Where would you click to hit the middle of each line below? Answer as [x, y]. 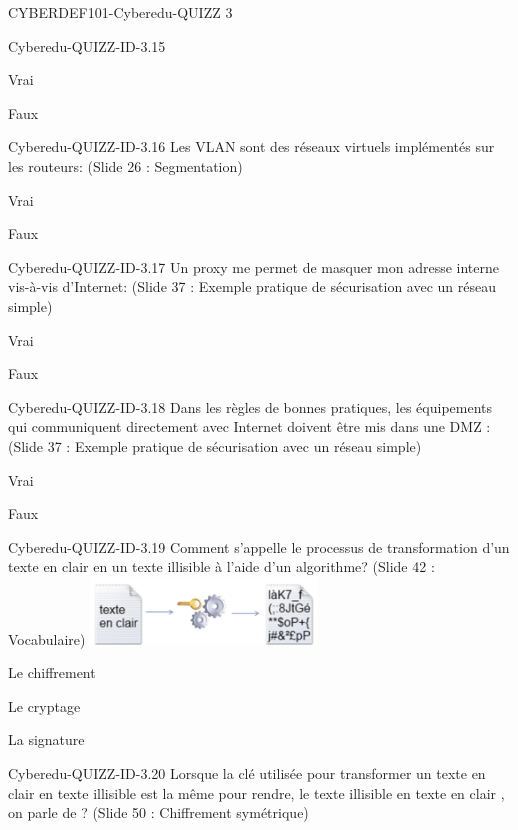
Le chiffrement [52, 672]
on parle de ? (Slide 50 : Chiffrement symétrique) [158, 812]
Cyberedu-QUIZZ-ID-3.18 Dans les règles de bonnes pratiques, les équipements [250, 406]
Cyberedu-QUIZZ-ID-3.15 [87, 45]
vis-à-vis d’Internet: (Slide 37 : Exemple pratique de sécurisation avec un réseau [252, 286]
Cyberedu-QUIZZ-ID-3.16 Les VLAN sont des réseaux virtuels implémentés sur [251, 146]
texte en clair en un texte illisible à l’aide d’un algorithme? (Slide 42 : [221, 566]
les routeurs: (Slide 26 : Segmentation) [125, 165]
